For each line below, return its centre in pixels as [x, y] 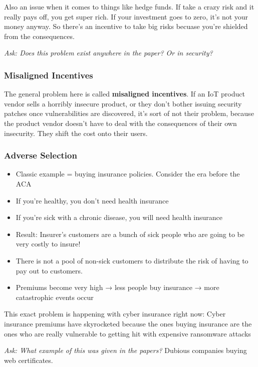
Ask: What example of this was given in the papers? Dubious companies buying [125, 350]
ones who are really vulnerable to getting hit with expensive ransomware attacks [127, 333]
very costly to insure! [48, 244]
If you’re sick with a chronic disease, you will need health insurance [119, 217]
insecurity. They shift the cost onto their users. [76, 133]
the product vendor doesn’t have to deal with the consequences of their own [120, 123]
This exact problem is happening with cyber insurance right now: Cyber [115, 314]
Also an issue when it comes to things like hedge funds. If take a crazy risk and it [129, 6]
